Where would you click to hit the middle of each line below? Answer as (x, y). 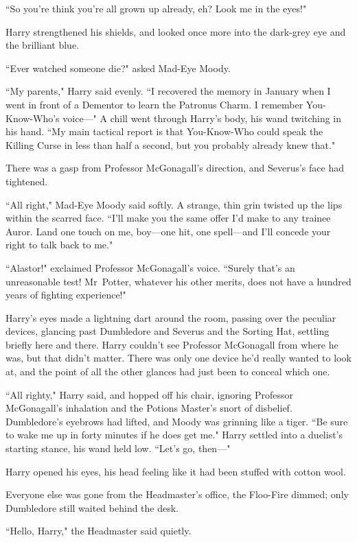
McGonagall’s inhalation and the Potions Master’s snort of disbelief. (149, 408)
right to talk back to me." (59, 245)
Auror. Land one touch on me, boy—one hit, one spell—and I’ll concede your (168, 231)
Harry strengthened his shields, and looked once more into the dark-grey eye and (176, 31)
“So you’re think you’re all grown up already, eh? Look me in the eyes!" (156, 8)
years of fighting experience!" (66, 295)
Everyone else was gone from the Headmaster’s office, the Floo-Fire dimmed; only (177, 494)
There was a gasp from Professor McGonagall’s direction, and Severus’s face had (175, 168)
